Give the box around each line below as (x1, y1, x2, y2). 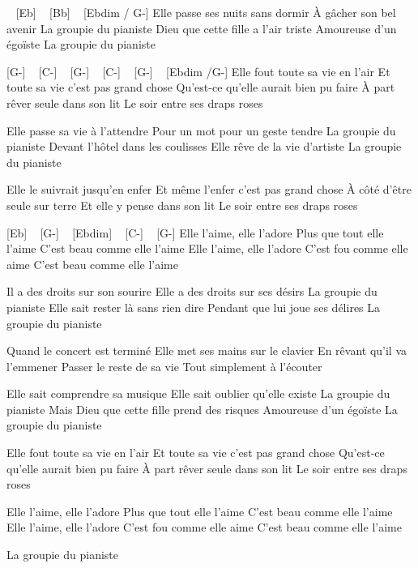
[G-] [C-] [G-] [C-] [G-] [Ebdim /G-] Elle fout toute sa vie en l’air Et (6, 62, 390, 79)
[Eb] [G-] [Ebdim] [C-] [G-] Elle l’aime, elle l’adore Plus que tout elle (6, 224, 384, 241)
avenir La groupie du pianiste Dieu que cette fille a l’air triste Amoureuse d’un (6, 19, 397, 36)
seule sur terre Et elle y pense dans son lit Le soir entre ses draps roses (6, 196, 358, 213)
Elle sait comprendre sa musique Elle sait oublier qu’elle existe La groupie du (6, 385, 390, 402)
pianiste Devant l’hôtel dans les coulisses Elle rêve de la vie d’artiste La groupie (6, 138, 402, 155)
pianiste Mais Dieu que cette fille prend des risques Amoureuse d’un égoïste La (6, 400, 398, 417)
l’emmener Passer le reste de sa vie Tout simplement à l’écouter (6, 357, 322, 374)
